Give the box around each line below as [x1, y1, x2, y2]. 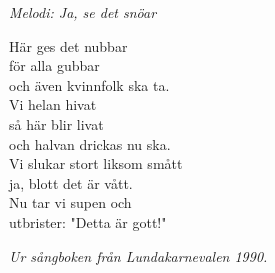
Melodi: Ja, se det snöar [9, 2, 157, 22]
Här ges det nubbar [9, 35, 128, 56]
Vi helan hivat [9, 94, 97, 115]
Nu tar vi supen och [9, 192, 132, 213]
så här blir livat [9, 113, 104, 134]
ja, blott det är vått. [9, 172, 133, 193]
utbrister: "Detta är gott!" [9, 211, 167, 232]
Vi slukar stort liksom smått [9, 153, 183, 174]
